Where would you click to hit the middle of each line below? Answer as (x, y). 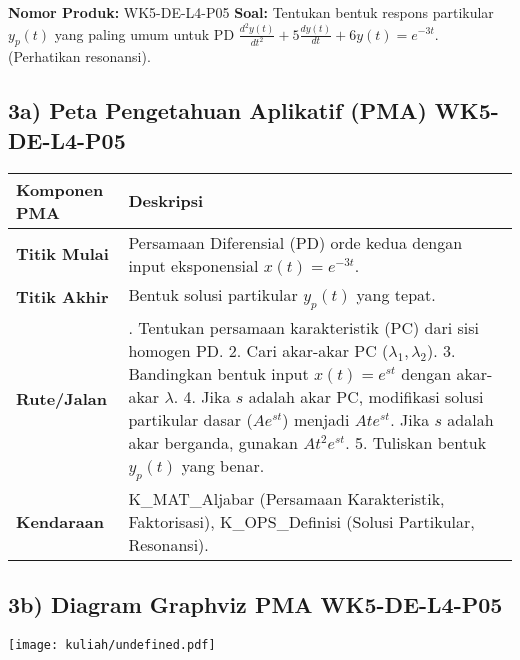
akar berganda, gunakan (213, 442)
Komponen (60, 189)
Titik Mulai (62, 254)
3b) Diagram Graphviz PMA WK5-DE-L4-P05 (255, 604)
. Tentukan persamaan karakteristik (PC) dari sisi (303, 327)
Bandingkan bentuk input (218, 373)
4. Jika (207, 396)
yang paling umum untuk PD (144, 33)
